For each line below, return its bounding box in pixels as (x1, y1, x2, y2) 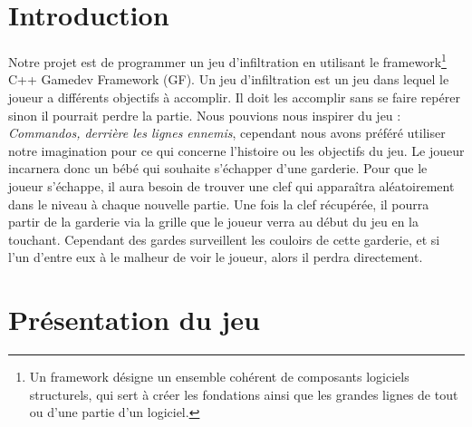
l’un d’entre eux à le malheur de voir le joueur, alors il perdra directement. (8, 247, 423, 267)
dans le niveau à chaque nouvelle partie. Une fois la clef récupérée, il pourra (8, 194, 429, 213)
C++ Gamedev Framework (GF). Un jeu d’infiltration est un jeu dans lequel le (8, 70, 449, 89)
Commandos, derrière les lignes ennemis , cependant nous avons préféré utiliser (8, 123, 446, 142)
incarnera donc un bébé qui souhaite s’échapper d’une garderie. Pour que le (8, 159, 428, 178)
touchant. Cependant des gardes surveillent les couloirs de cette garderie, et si (8, 229, 440, 248)
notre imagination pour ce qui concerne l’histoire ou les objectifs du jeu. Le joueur (8, 141, 465, 160)
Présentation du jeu (8, 301, 260, 338)
